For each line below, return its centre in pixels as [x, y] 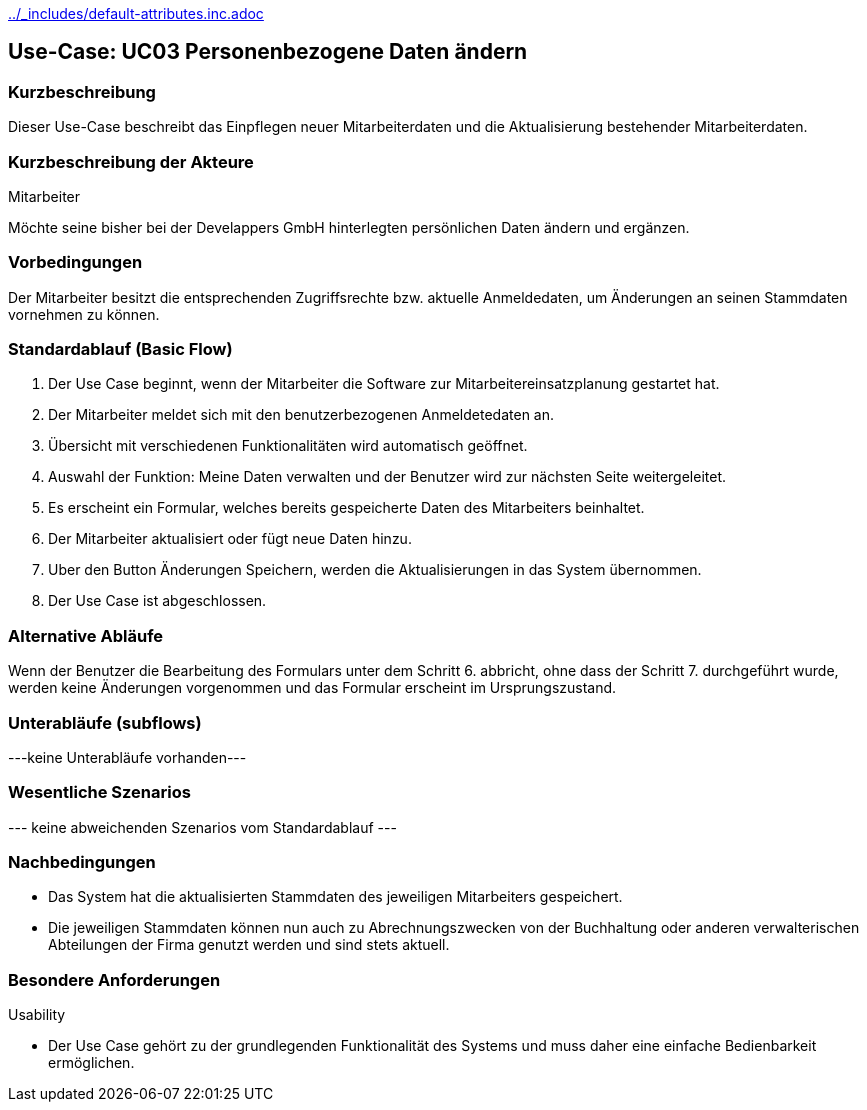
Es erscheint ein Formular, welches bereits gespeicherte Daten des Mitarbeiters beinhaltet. [346, 508]
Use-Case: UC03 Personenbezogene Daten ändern [268, 52]
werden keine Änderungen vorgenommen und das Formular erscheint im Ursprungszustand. [312, 688]
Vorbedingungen [75, 262]
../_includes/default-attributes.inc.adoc [136, 13]
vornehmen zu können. [84, 314]
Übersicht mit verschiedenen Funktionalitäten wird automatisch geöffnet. [288, 446]
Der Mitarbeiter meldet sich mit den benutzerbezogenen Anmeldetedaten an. [301, 415]
